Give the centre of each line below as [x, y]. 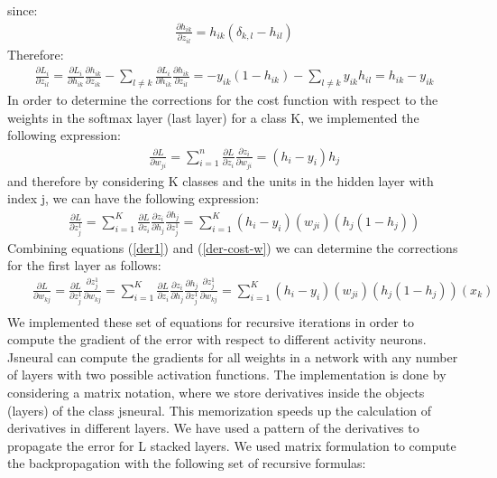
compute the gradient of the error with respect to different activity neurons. [217, 339]
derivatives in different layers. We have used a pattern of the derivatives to [213, 428]
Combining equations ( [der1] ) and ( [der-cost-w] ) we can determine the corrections [233, 247]
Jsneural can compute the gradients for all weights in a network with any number [233, 356]
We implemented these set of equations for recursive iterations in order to [211, 321]
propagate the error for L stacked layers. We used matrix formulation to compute [232, 445]
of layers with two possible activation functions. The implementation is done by [227, 375]
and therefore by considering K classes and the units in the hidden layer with [221, 180]
